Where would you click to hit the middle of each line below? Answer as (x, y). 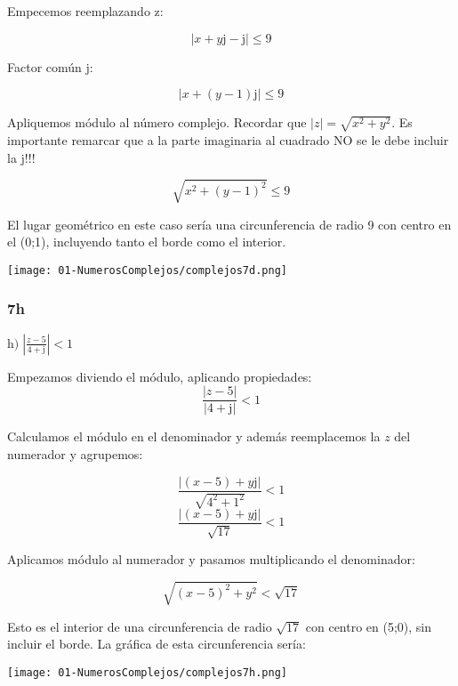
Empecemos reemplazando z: (85, 11)
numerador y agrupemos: (75, 453)
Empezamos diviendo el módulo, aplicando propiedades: (160, 376)
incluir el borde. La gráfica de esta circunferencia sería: (157, 644)
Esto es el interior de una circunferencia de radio (140, 626)
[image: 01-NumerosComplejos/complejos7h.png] (147, 672)
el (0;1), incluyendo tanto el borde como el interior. (147, 242)
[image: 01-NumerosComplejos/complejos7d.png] (147, 270)
